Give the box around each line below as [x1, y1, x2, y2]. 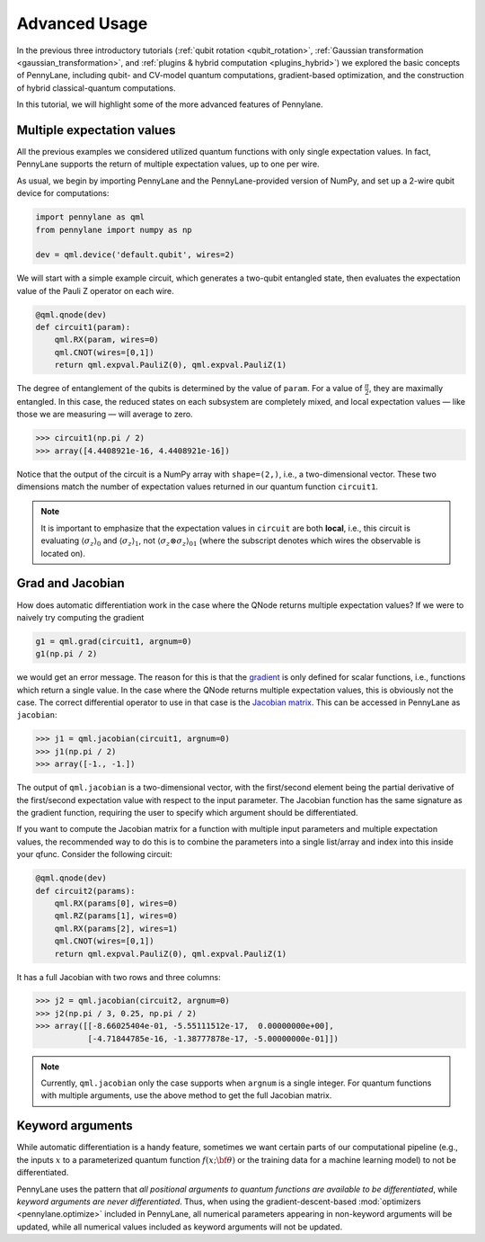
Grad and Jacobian [16, 576, 125, 591]
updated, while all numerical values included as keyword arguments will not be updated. [16, 1221, 343, 1232]
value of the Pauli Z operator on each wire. [16, 285, 174, 296]
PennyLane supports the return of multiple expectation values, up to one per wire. [16, 158, 320, 170]
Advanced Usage [16, 13, 148, 33]
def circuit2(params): [35, 886, 136, 896]
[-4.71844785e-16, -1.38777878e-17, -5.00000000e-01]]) [87, 1033, 339, 1043]
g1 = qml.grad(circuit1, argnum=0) [35, 636, 192, 647]
